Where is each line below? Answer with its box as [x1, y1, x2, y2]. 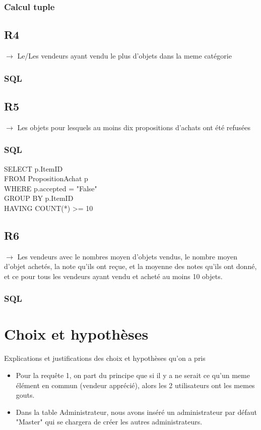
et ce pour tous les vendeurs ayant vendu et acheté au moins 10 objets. [4, 271, 223, 281]
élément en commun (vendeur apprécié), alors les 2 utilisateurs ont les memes [16, 380, 255, 390]
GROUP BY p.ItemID [4, 193, 74, 203]
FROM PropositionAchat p [4, 173, 88, 184]
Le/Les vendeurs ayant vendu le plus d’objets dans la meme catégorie [17, 50, 232, 61]
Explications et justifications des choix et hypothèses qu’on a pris [4, 353, 206, 363]
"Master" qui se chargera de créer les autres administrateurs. [16, 416, 203, 427]
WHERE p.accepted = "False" [4, 183, 97, 193]
